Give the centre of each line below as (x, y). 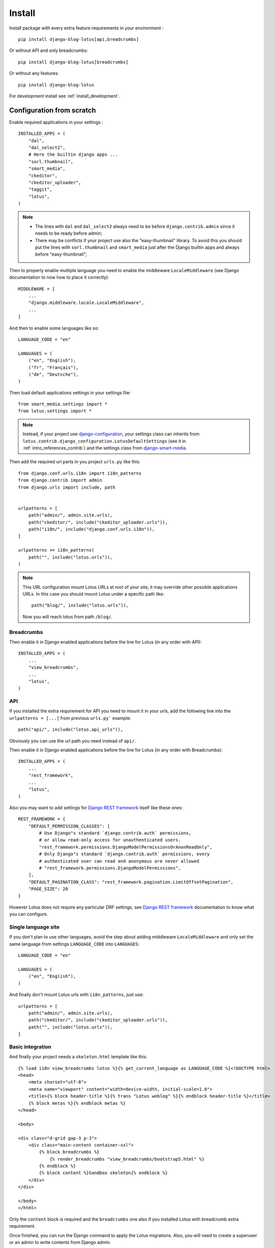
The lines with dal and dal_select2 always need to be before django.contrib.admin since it (135, 226)
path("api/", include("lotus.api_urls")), (71, 730)
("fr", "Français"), (53, 367)
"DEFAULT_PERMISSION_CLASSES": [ (69, 826)
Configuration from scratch (53, 110)
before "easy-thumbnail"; (61, 254)
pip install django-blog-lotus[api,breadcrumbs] (78, 39)
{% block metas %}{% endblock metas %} (77, 1103)
